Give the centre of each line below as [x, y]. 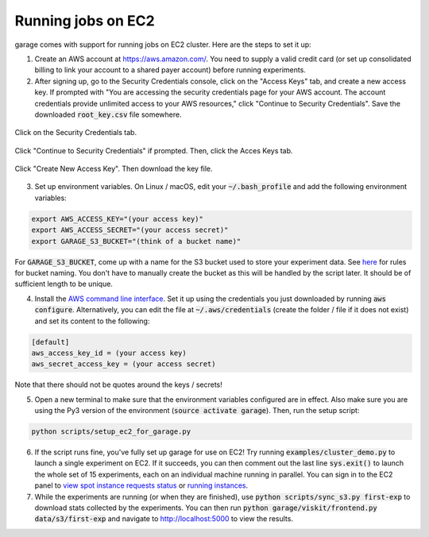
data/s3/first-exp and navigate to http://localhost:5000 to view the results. [164, 519]
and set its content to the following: [92, 321]
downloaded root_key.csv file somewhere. [108, 114]
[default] [50, 342]
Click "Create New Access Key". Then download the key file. [114, 169]
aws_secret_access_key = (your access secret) [124, 364]
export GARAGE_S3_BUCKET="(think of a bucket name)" [136, 241]
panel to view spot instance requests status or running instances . [141, 485]
